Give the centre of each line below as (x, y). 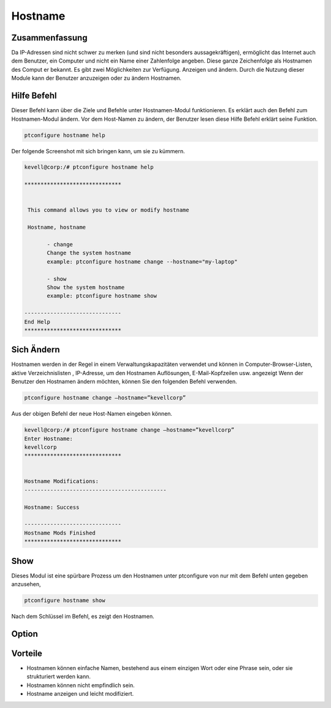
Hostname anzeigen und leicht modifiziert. (80, 694)
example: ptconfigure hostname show (102, 296)
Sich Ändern (36, 350)
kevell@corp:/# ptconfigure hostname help (89, 167)
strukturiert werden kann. (59, 677)
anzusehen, (26, 584)
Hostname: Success (52, 507)
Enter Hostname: (49, 439)
